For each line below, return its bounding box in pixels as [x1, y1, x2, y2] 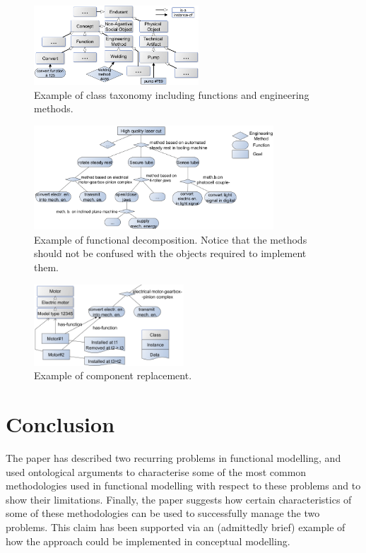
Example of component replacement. [34, 368, 192, 383]
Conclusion [6, 410, 115, 439]
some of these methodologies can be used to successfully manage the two [6, 506, 320, 521]
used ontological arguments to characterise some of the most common [6, 464, 307, 479]
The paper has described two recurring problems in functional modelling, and [6, 451, 341, 465]
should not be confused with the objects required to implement [34, 246, 307, 261]
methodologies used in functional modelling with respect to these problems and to [6, 478, 361, 493]
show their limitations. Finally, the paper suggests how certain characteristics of [6, 492, 352, 506]
